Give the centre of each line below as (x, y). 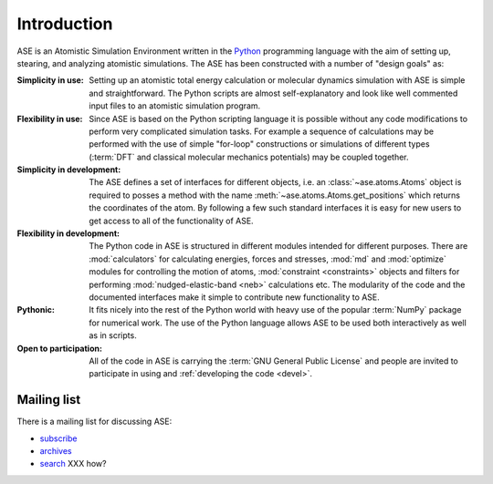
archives (56, 451)
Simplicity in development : (69, 170)
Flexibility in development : (68, 233)
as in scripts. (113, 335)
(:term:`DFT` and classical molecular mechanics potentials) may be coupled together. (249, 157)
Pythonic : (36, 310)
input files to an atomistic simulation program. (175, 106)
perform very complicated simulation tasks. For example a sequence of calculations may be (261, 131)
